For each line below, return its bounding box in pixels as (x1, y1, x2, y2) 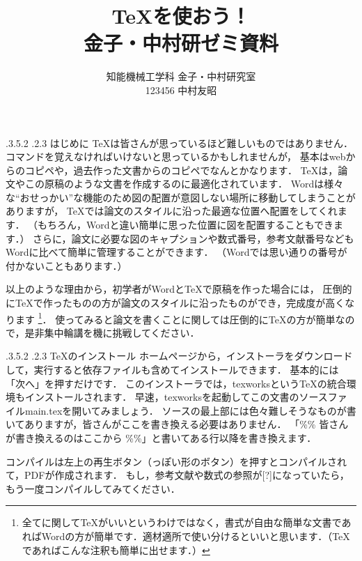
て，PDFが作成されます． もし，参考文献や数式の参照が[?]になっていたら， (6, 468, 349, 482)
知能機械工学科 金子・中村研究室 (106, 69, 256, 84)
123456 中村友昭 (145, 82, 217, 97)
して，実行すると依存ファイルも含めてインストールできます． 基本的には (6, 362, 339, 377)
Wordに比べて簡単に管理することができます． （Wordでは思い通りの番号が (6, 245, 347, 259)
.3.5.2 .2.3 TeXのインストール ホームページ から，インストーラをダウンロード (6, 348, 353, 363)
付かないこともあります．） (6, 258, 127, 272)
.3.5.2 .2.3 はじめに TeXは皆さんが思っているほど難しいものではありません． (6, 135, 354, 150)
